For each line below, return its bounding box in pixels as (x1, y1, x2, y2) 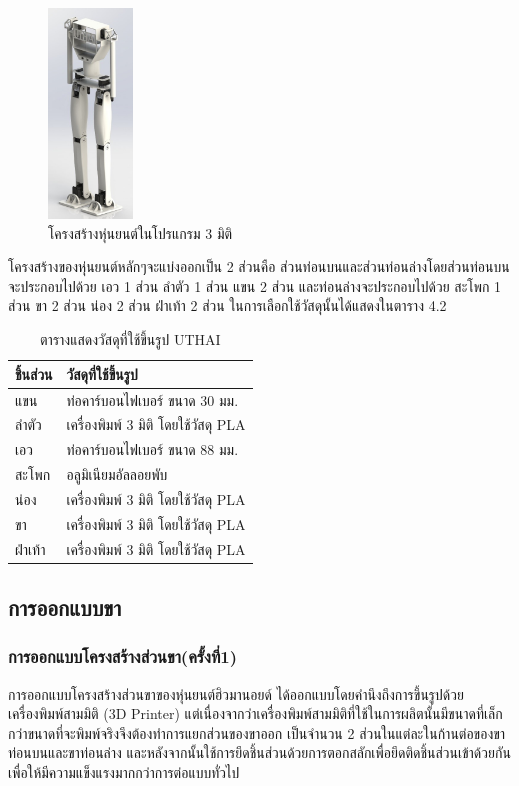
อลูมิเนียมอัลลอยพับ (66, 464, 168, 485)
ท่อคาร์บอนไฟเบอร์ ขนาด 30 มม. (66, 389, 239, 410)
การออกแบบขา (8, 592, 122, 623)
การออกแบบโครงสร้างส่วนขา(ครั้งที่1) (8, 644, 238, 669)
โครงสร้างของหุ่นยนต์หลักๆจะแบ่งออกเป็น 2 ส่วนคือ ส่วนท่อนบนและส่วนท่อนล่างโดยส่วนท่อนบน (8, 256, 510, 277)
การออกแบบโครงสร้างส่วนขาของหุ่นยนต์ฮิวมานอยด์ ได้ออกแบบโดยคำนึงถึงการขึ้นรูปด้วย (8, 683, 464, 704)
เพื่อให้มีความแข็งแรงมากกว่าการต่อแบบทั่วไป (8, 762, 240, 783)
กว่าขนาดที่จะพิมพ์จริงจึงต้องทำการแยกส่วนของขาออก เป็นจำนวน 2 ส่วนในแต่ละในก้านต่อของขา (8, 722, 506, 743)
